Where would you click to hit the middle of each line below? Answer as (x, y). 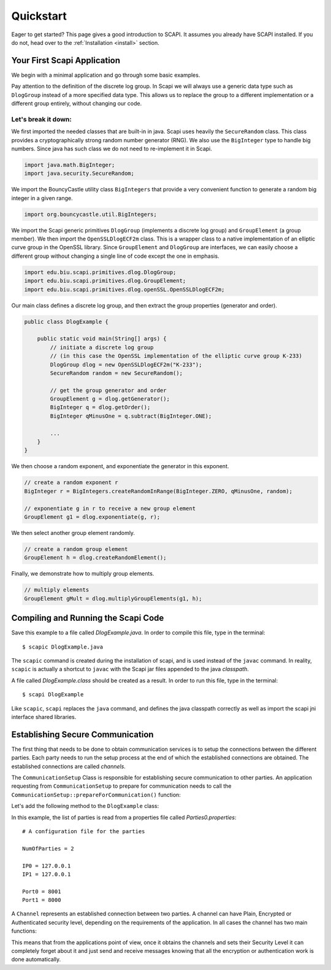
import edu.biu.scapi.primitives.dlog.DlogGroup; (100, 272)
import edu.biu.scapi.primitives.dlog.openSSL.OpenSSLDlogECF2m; (124, 289)
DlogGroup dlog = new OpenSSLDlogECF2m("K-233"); (126, 364)
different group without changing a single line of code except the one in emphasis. (116, 256)
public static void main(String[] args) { (102, 339)
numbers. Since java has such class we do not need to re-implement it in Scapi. (112, 148)
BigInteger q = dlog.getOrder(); (100, 407)
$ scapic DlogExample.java (63, 647)
